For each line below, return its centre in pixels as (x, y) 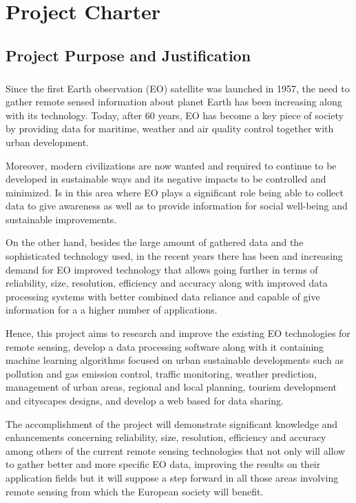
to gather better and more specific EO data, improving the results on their (163, 464)
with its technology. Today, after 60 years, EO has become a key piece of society (175, 115)
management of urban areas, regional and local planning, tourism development (171, 387)
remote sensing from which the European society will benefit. (135, 491)
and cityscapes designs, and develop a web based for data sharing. (145, 400)
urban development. (48, 142)
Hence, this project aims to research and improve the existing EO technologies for (178, 333)
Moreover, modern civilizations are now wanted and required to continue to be (171, 165)
